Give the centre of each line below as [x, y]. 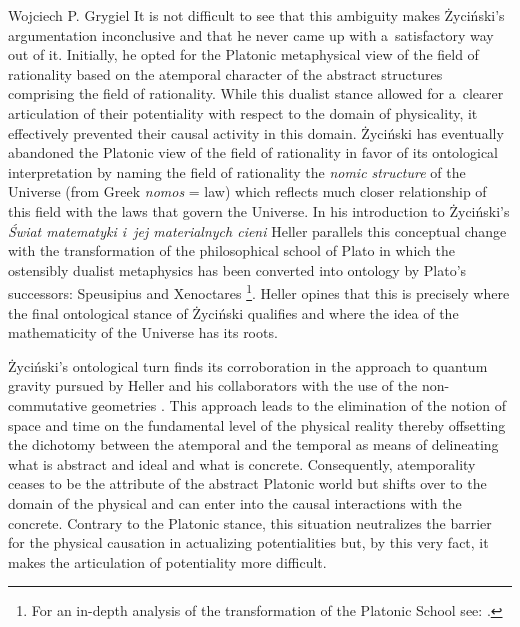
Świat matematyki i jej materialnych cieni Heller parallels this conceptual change [257, 230]
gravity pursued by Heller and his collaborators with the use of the [213, 385]
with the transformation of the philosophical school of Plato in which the [231, 250]
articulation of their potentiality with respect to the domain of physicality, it [243, 112]
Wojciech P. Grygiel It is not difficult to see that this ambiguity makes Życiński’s [256, 15]
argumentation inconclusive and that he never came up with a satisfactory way [251, 34]
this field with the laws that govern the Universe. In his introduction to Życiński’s [259, 210]
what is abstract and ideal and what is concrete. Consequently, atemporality [242, 463]
